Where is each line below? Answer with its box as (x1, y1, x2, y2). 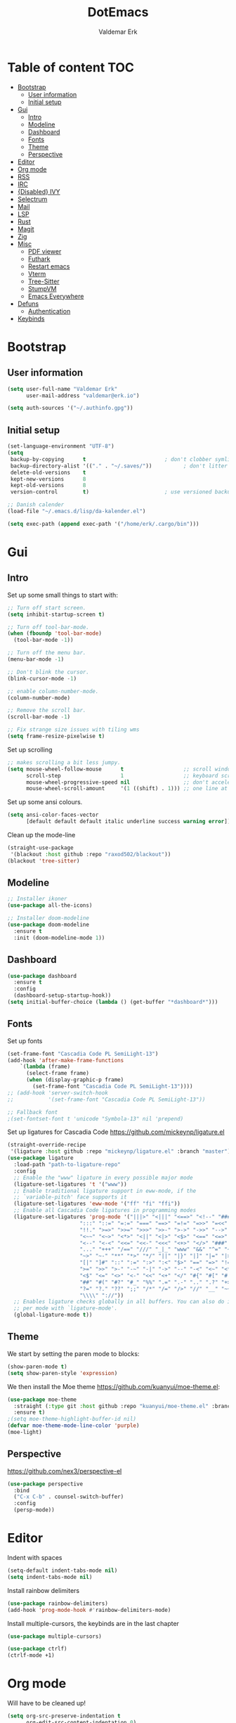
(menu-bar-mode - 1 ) (7, 656, 65, 663)
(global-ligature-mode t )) (13, 1312, 93, 1319)
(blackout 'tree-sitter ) (7, 857, 80, 865)
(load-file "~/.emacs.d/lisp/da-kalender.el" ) (7, 508, 146, 515)
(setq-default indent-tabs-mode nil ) (7, 1567, 118, 1574)
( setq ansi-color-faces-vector (7, 811, 99, 819)
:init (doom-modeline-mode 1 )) (13, 934, 105, 941)
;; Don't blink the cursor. (7, 669, 90, 676)
